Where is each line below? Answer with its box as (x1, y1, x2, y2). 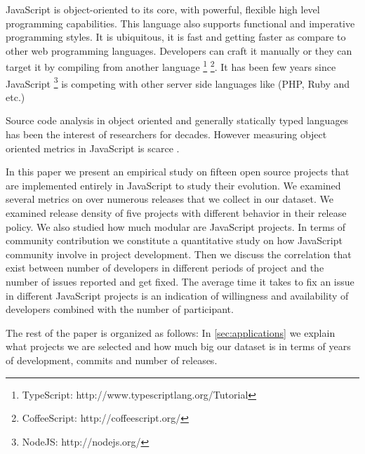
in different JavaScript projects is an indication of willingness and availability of (6, 288, 349, 302)
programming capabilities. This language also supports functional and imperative (6, 15, 355, 30)
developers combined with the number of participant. (6, 302, 234, 316)
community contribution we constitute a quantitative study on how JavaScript (6, 233, 343, 248)
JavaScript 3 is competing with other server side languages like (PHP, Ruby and (6, 74, 350, 91)
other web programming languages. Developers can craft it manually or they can (6, 43, 352, 58)
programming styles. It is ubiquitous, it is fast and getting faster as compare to (6, 29, 346, 44)
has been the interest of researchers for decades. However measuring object (6, 127, 327, 142)
